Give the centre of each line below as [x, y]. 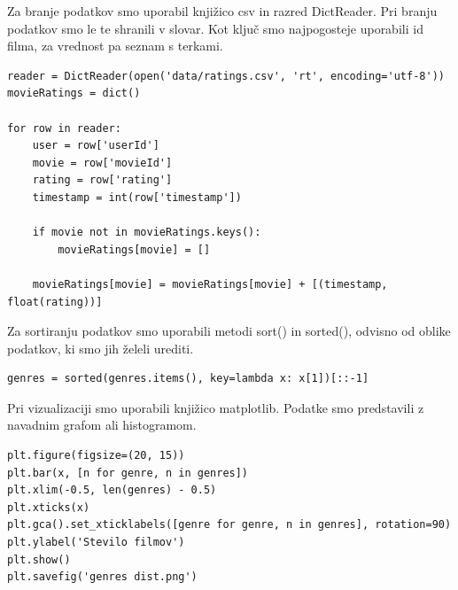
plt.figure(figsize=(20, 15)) [96, 456]
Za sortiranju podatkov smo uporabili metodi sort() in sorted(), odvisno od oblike [229, 331]
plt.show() [39, 559]
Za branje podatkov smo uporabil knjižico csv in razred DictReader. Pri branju [222, 11]
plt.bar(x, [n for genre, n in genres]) [128, 473]
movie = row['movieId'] [102, 163]
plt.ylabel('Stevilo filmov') [96, 543]
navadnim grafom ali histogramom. [102, 425]
